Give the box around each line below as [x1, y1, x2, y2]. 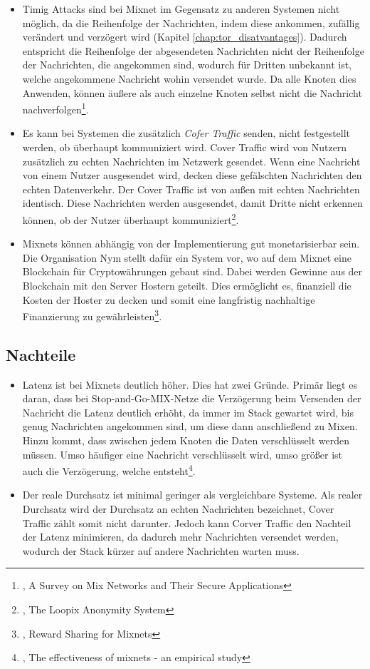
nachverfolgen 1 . [22, 100, 89, 116]
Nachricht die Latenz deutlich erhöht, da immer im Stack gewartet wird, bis [22, 404, 354, 419]
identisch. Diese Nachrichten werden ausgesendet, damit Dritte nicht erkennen [22, 195, 363, 210]
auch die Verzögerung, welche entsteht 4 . [22, 461, 196, 478]
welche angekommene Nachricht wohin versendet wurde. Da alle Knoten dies [22, 71, 356, 86]
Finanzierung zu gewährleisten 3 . [22, 307, 162, 323]
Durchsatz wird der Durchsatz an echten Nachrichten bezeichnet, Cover [22, 501, 334, 516]
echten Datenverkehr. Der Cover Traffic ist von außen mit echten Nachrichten [22, 181, 360, 196]
